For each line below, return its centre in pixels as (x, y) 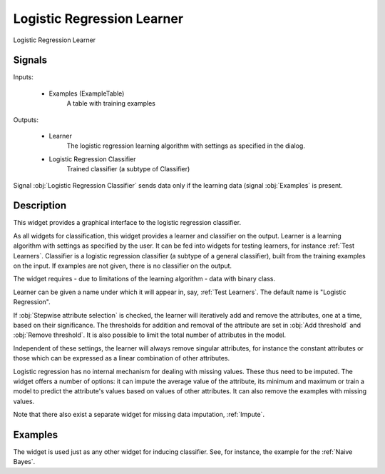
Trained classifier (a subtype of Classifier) (128, 169)
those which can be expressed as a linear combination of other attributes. (122, 358)
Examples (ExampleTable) (87, 94)
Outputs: (26, 120)
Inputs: (23, 77)
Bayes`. (24, 462)
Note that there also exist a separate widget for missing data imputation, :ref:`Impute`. (139, 415)
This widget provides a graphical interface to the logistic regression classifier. (127, 223)
